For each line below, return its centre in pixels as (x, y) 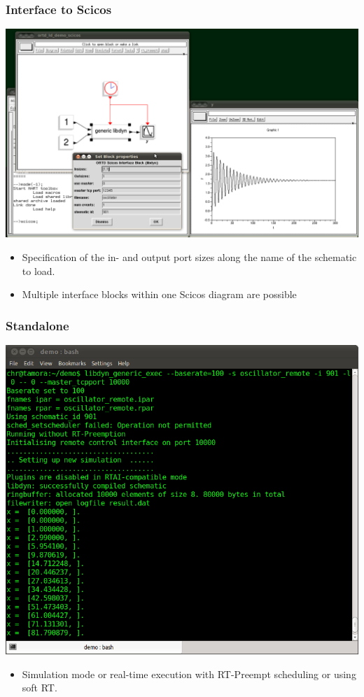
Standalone (37, 325)
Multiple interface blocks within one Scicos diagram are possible (159, 294)
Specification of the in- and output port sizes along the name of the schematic (189, 257)
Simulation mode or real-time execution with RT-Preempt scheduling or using (189, 674)
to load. (38, 270)
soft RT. (40, 688)
